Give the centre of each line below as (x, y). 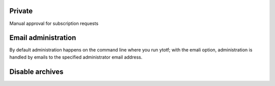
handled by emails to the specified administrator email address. (76, 57)
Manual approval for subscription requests (54, 23)
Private (21, 11)
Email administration (43, 38)
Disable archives (36, 71)
